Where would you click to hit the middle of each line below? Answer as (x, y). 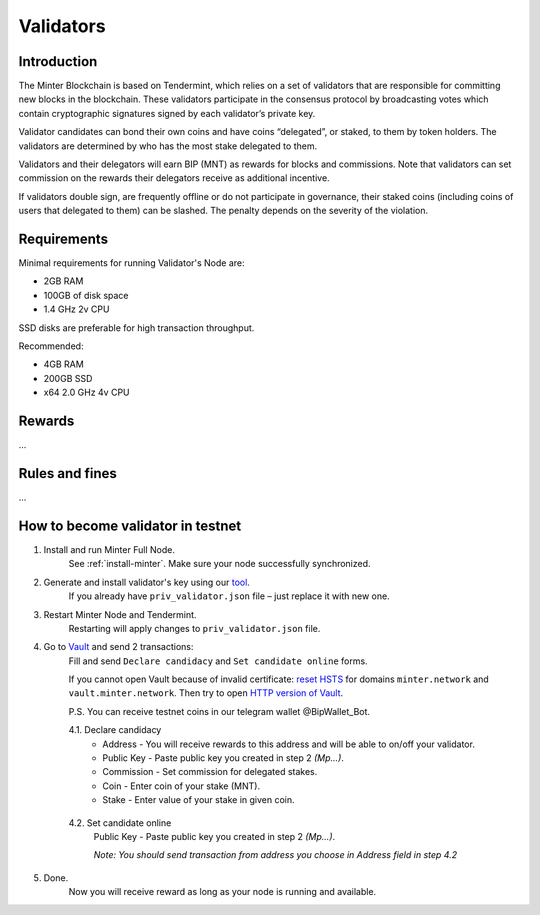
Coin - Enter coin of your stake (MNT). (181, 786)
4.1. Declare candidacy (115, 730)
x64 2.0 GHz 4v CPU (86, 392)
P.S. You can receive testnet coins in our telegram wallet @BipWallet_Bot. (219, 711)
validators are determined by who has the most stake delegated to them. (168, 146)
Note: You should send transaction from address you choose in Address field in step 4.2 (275, 855)
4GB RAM (63, 364)
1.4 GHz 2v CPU (76, 309)
